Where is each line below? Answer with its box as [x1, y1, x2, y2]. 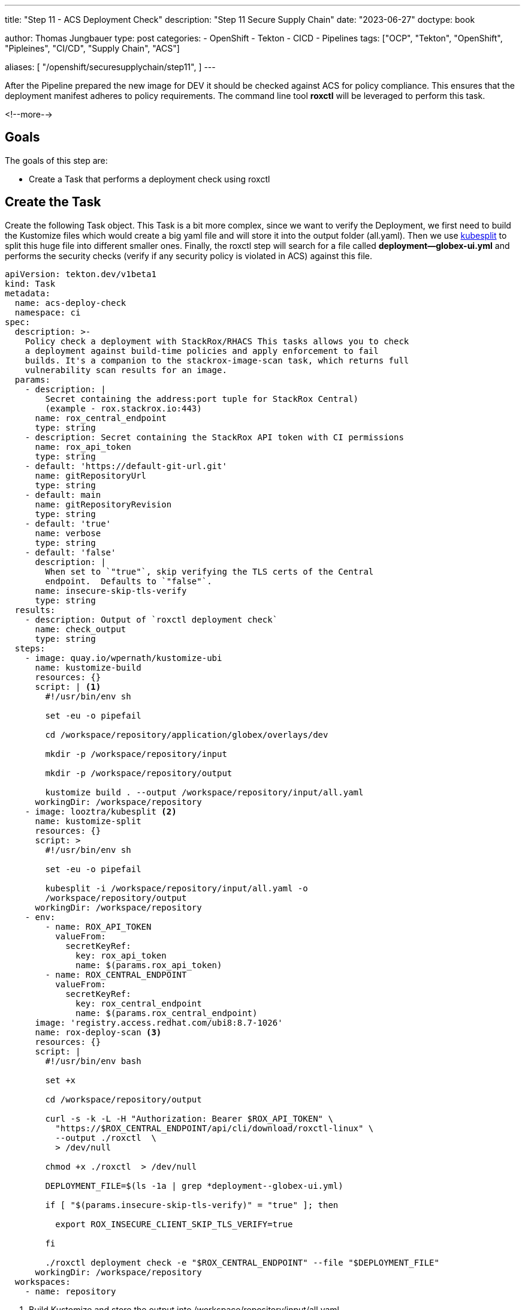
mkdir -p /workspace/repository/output [45, 768, 233, 778]
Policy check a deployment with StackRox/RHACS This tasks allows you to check [25, 336, 409, 346]
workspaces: [14, 1276, 71, 1287]
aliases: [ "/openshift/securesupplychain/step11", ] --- [5, 62, 216, 72]
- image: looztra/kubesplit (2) [25, 806, 177, 816]
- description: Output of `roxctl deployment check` [25, 614, 278, 624]
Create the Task [5, 194, 101, 210]
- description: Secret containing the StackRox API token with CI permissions [25, 432, 404, 442]
